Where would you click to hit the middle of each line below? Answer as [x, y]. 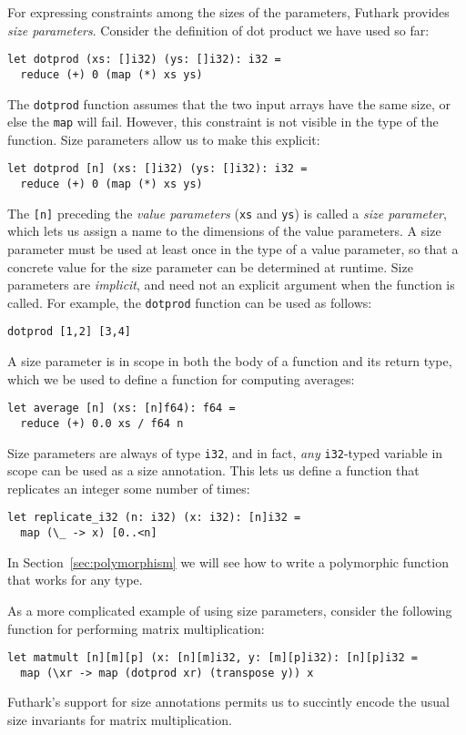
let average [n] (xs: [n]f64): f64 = [122, 408]
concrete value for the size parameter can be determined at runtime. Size [210, 266]
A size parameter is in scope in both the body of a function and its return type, [230, 361]
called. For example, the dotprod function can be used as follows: [190, 302]
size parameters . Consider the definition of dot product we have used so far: [218, 30]
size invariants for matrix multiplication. [120, 720]
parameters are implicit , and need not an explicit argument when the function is [231, 285]
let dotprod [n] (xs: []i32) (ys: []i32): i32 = [157, 169]
